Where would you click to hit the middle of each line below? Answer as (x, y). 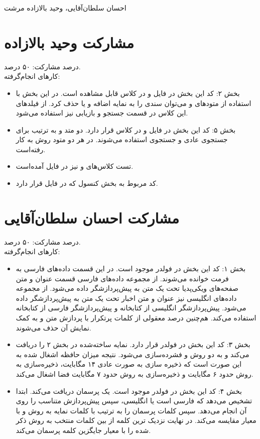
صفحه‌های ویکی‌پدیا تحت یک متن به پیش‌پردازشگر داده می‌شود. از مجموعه (127, 288)
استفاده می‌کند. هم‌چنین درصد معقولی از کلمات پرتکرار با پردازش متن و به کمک (136, 317)
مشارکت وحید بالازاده (69, 42)
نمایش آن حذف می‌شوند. (53, 327)
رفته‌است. (31, 149)
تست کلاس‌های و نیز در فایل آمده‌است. (75, 166)
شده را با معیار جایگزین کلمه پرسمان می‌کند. (83, 430)
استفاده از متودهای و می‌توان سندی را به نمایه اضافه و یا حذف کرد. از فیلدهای (134, 103)
